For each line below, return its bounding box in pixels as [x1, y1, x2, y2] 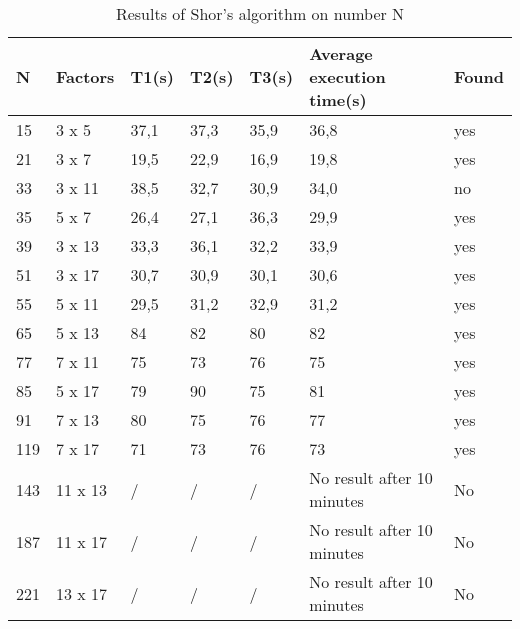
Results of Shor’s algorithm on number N [115, 2, 405, 25]
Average [309, 42, 373, 65]
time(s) [309, 88, 367, 111]
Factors [56, 65, 115, 88]
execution [309, 65, 386, 88]
